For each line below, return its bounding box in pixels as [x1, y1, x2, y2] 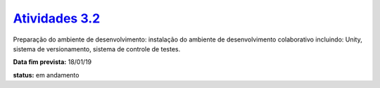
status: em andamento [13, 70, 80, 79]
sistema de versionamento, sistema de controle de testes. [13, 44, 181, 53]
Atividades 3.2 [13, 11, 101, 26]
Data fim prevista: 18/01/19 [13, 58, 92, 66]
